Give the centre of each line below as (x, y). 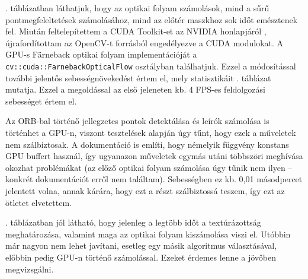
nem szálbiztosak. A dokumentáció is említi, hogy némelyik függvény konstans (147, 144)
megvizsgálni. (30, 269)
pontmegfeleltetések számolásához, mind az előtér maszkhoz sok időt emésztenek (152, 19)
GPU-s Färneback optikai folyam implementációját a (101, 54)
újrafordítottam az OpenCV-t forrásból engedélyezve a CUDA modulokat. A (145, 42)
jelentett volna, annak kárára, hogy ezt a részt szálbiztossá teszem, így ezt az (145, 190)
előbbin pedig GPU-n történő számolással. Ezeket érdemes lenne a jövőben (141, 257)
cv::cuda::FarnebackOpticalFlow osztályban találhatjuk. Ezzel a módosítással (151, 66)
